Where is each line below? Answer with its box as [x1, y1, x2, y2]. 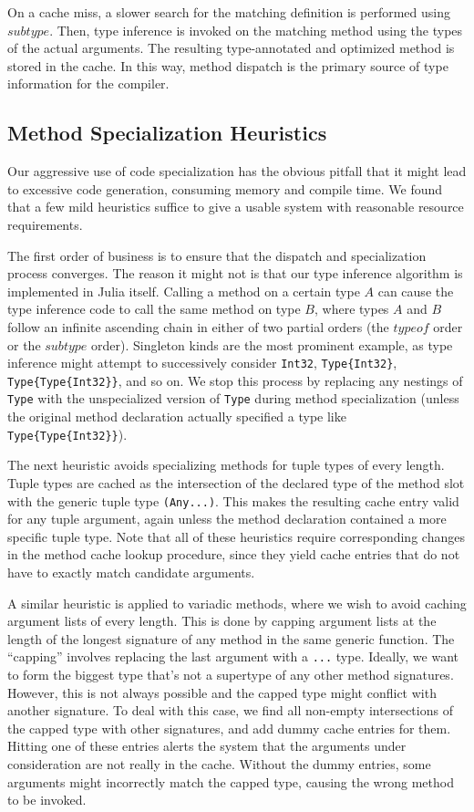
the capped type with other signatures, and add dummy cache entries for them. [7, 718, 451, 737]
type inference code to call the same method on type [7, 299, 301, 318]
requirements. [7, 214, 83, 234]
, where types [314, 299, 389, 318]
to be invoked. [7, 790, 87, 809]
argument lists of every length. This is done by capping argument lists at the [7, 611, 437, 630]
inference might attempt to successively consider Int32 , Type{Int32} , [7, 353, 397, 372]
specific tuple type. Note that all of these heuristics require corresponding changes [7, 526, 465, 546]
